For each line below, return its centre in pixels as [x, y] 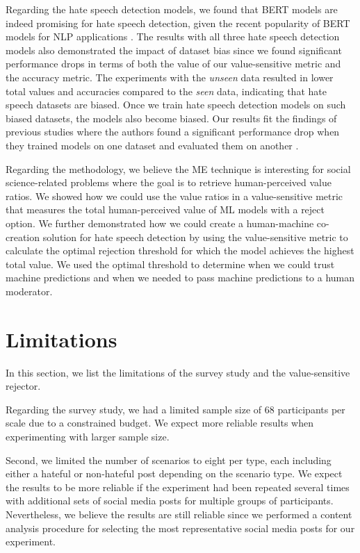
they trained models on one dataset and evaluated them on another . [152, 145]
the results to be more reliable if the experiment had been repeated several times [178, 487]
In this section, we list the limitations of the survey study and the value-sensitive [178, 372]
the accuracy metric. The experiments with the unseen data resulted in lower [170, 77]
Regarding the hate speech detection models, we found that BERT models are [172, 9]
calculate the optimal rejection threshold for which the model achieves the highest [180, 250]
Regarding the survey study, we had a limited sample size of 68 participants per [175, 409]
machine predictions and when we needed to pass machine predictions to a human [180, 278]
